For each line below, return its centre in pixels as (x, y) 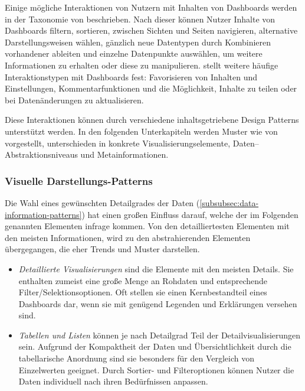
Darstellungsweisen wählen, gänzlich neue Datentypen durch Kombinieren (138, 42)
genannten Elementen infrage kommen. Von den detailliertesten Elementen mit (147, 226)
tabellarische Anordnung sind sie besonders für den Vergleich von (137, 358)
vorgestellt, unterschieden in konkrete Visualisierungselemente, (118, 143)
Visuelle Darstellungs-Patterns (79, 180)
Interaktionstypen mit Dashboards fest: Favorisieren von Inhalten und (131, 76)
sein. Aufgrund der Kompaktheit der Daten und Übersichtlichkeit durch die (155, 346)
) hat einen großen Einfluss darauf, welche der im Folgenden (190, 214)
